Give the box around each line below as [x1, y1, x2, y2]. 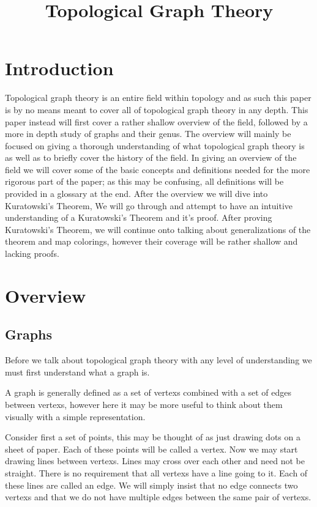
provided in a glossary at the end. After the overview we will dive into [5, 187, 268, 200]
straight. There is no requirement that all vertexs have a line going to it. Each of [5, 466, 308, 479]
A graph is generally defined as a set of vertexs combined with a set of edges [5, 386, 292, 399]
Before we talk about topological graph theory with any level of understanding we [5, 353, 312, 366]
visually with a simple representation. [5, 410, 146, 423]
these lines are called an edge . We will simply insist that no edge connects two [5, 478, 298, 491]
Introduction [5, 56, 114, 81]
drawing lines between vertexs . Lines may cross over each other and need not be [5, 454, 305, 467]
